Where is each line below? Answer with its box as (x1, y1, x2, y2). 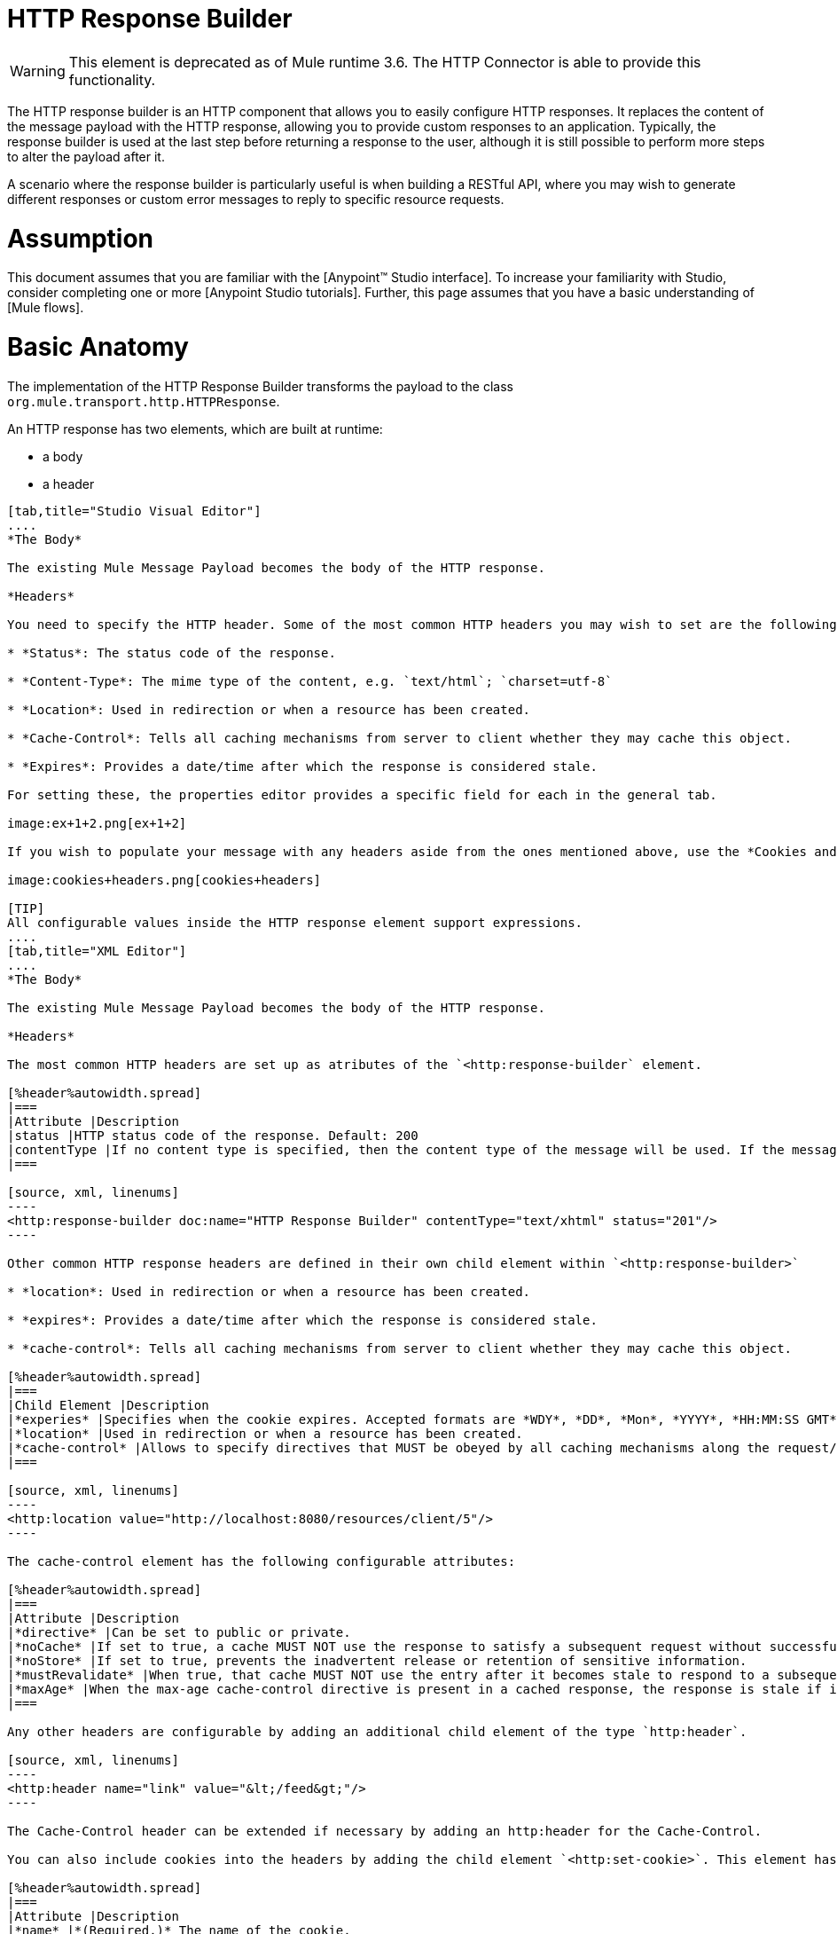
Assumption (7, 223, 154, 254)
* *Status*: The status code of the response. (7, 645, 336, 660)
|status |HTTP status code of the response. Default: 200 (7, 1128, 418, 1143)
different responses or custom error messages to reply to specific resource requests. (7, 191, 505, 207)
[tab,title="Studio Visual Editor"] (7, 503, 262, 518)
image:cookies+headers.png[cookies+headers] (7, 872, 322, 887)
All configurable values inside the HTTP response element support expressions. (7, 915, 583, 930)
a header (43, 476, 95, 491)
